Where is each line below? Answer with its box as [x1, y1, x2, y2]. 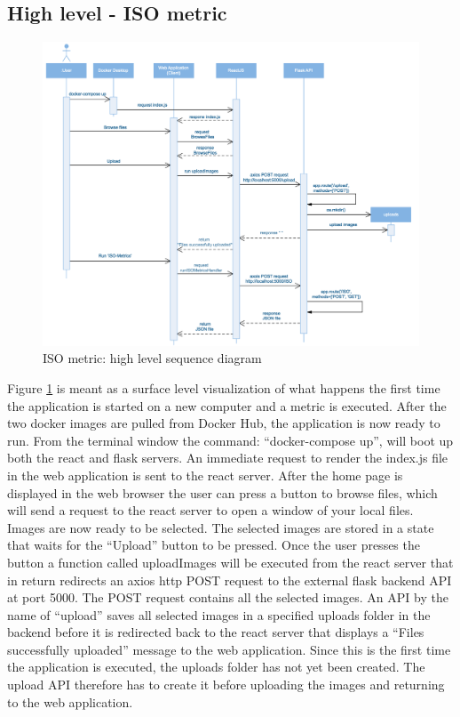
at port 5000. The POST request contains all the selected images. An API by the [7, 588, 448, 607]
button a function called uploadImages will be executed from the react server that [7, 552, 454, 571]
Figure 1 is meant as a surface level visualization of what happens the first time [7, 378, 440, 397]
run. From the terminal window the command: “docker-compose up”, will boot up [7, 431, 454, 449]
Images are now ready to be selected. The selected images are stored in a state [7, 518, 434, 536]
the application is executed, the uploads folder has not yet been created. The [7, 657, 425, 676]
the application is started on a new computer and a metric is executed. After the [7, 396, 447, 415]
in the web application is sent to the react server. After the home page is [7, 465, 403, 484]
